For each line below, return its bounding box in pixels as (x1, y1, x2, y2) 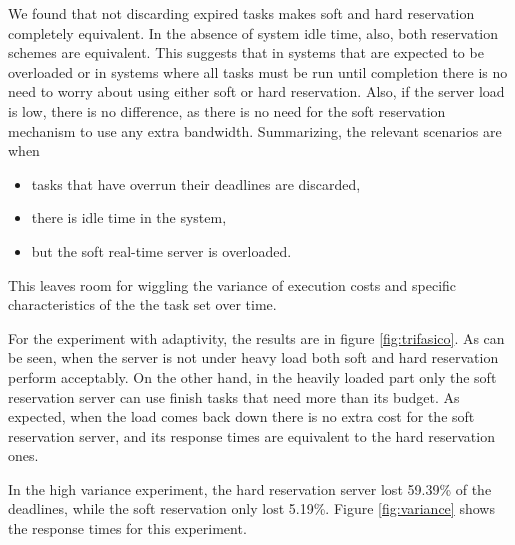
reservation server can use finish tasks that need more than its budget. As (8, 386, 460, 407)
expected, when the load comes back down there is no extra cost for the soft (8, 406, 475, 427)
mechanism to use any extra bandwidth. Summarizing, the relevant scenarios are (8, 120, 502, 141)
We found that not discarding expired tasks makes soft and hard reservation (8, 3, 475, 23)
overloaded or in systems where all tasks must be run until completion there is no (8, 61, 508, 82)
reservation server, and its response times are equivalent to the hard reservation (8, 425, 495, 446)
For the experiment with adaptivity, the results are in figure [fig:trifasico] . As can (8, 327, 505, 348)
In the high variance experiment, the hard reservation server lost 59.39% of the (8, 478, 492, 499)
